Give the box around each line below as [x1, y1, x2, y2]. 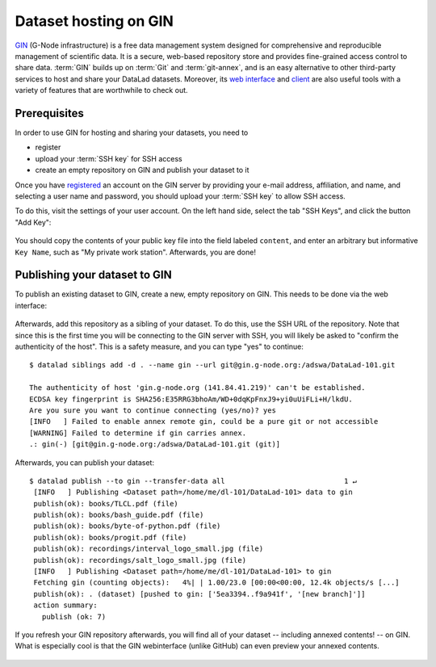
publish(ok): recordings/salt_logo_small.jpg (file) [33, 556, 246, 564]
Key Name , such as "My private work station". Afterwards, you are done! [15, 247, 256, 257]
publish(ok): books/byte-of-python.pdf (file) [33, 522, 221, 531]
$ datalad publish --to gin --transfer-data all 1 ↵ [29, 476, 358, 485]
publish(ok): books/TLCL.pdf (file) [33, 499, 179, 508]
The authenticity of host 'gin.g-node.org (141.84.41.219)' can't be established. [29, 384, 366, 392]
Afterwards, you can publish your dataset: [15, 457, 155, 468]
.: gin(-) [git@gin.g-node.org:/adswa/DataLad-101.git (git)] [29, 440, 281, 449]
